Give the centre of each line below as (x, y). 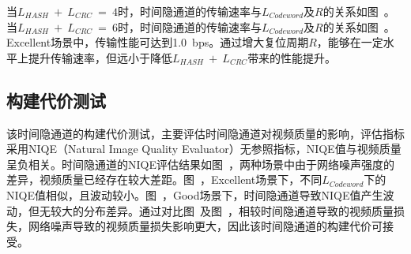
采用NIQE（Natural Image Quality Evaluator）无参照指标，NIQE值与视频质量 (204, 149)
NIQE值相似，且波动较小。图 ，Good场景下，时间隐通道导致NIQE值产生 (195, 194)
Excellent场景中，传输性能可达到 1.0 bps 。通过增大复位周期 (158, 42)
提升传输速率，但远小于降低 (100, 57)
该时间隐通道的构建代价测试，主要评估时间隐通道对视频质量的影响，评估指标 (205, 133)
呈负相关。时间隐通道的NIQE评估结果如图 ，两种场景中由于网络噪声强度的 (200, 164)
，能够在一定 (350, 42)
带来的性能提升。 (292, 57)
